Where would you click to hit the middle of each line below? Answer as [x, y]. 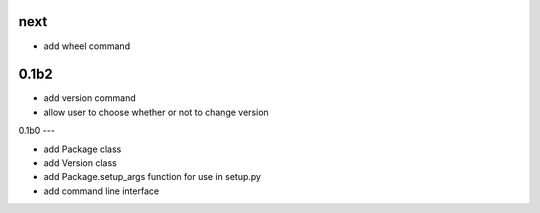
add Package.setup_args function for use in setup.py [152, 177]
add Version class [80, 162]
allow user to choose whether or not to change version [156, 112]
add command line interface [101, 191]
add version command [89, 98]
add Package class [82, 149]
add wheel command [86, 46]
